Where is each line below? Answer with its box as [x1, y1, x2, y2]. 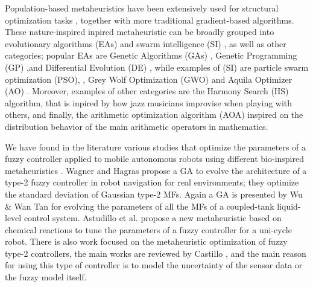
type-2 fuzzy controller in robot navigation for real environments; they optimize [5, 176, 299, 189]
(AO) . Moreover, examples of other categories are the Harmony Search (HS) [5, 85, 289, 97]
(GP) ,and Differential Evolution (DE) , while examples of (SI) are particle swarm [5, 60, 309, 73]
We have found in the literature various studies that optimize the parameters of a [5, 140, 306, 153]
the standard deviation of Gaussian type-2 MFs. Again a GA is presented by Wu [5, 187, 303, 200]
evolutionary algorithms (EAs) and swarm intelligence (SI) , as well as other [5, 37, 286, 50]
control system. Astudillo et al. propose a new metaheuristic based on [24, 211, 282, 224]
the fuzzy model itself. [5, 271, 87, 283]
